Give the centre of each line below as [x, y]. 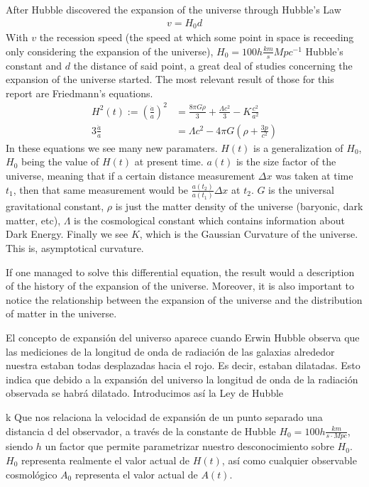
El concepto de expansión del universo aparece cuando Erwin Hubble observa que [183, 337]
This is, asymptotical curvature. [75, 248]
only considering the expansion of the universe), [110, 51]
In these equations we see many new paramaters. [112, 147]
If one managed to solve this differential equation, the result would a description [180, 272]
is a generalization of [298, 147]
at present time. [169, 162]
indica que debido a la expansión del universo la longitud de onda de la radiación [182, 379]
